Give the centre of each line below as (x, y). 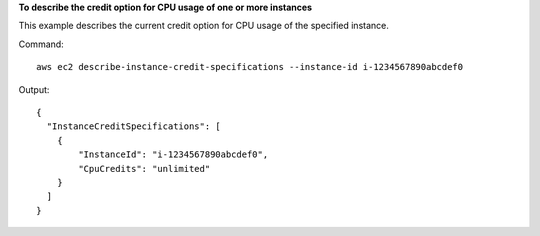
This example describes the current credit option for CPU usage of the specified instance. (203, 26)
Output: (34, 89)
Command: (41, 44)
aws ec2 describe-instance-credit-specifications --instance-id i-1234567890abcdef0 (250, 67)
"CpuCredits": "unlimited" (144, 168)
